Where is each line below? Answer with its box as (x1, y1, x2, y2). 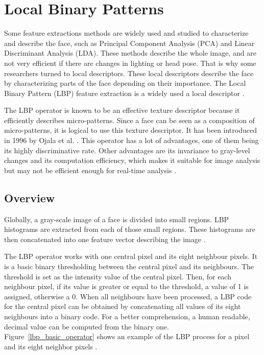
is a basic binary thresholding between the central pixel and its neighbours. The (4, 261, 254, 272)
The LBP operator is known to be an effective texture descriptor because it (4, 105, 240, 115)
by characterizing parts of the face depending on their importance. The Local (4, 78, 246, 88)
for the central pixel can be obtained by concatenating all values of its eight (4, 301, 241, 312)
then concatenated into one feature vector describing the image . (4, 233, 206, 244)
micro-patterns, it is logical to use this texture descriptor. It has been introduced (4, 125, 257, 135)
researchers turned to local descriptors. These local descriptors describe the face (4, 67, 254, 78)
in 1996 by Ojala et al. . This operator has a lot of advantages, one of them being (4, 135, 259, 146)
